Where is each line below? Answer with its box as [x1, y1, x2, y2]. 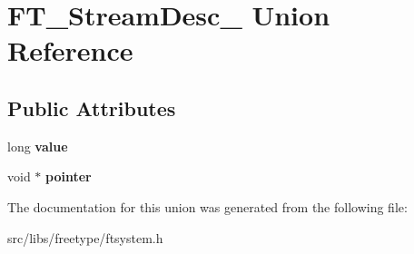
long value [7, 136, 68, 155]
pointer [45, 167, 92, 186]
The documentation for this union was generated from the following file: [7, 197, 408, 216]
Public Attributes [7, 93, 176, 122]
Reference [7, 32, 133, 69]
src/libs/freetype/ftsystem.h [7, 228, 163, 247]
